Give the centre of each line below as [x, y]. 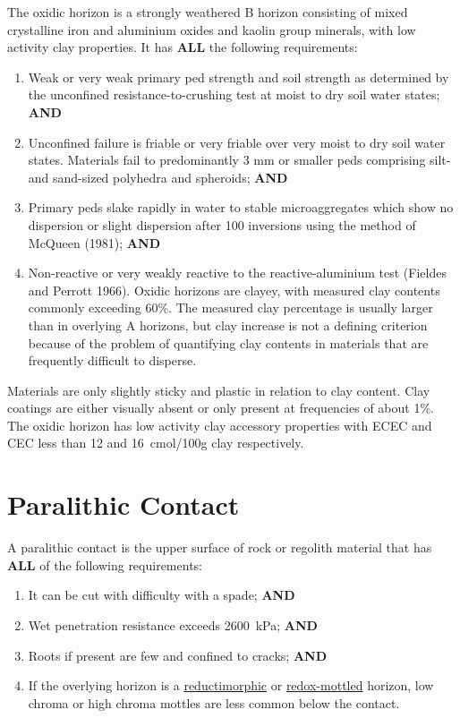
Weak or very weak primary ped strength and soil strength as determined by [239, 77]
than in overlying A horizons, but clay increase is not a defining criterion [228, 325]
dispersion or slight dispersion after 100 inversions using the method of [222, 224]
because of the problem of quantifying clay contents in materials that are [228, 342]
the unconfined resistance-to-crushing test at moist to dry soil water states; [234, 94]
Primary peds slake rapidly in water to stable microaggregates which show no [241, 207]
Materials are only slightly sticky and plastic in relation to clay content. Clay [219, 390]
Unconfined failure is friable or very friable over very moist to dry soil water [237, 142]
